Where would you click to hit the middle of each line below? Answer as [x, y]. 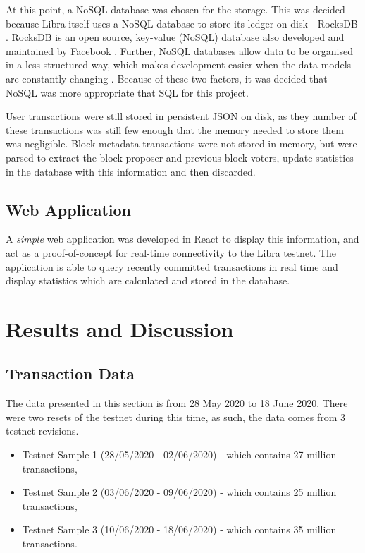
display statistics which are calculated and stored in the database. [148, 280]
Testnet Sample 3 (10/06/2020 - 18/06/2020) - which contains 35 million [179, 529]
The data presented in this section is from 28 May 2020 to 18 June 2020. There [177, 403]
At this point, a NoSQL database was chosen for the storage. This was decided [175, 9]
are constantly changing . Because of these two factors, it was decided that [167, 78]
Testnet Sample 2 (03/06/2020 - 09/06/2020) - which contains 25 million [179, 492]
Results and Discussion [120, 328]
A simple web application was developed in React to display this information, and [182, 239]
